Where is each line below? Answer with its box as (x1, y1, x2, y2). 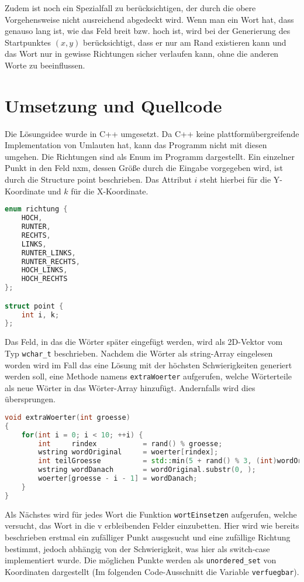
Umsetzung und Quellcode (5, 93, 222, 117)
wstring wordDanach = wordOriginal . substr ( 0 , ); (38, 465, 256, 474)
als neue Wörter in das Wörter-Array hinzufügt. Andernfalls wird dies (5, 381, 255, 393)
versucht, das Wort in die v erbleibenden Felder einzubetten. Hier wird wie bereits (5, 519, 299, 532)
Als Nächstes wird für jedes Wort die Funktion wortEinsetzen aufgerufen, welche (5, 508, 297, 520)
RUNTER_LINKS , (21, 248, 76, 257)
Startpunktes (5, 36, 51, 48)
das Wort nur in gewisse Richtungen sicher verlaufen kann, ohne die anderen (5, 47, 279, 60)
